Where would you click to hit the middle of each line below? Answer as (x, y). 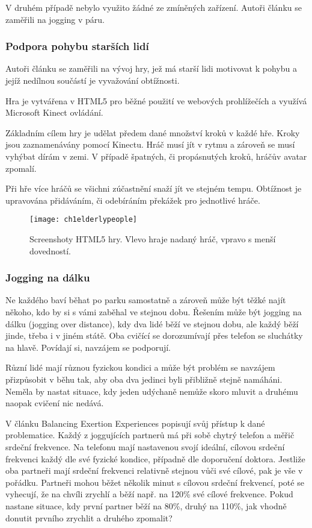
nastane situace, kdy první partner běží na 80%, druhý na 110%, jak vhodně (146, 505)
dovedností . (50, 250)
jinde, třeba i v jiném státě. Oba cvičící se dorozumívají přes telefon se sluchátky (154, 335)
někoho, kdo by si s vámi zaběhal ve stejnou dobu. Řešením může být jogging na (154, 312)
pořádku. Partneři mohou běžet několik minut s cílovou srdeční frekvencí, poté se (155, 482)
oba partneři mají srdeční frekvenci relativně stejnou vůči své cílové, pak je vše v (154, 470)
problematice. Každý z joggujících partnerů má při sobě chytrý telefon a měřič (150, 435)
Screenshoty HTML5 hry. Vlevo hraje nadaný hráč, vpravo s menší (153, 239)
